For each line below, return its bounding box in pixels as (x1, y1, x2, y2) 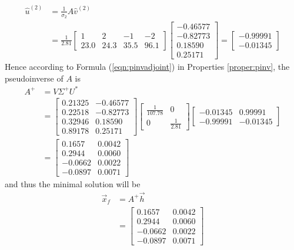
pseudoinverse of (5, 72, 64, 84)
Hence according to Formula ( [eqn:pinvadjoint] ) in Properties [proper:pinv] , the (5, 60, 290, 73)
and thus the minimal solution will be (5, 178, 141, 190)
